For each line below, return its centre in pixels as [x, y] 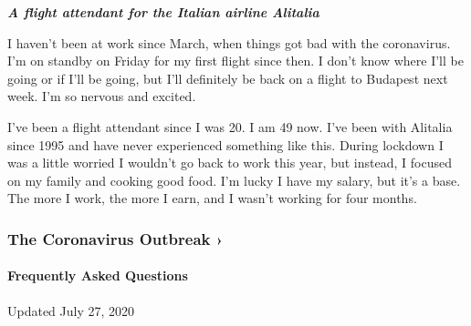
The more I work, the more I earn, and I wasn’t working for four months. [212, 198]
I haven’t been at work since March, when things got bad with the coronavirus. [229, 42]
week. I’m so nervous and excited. [102, 96]
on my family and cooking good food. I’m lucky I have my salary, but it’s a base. [234, 180]
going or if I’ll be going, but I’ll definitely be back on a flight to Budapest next [228, 78]
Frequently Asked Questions [98, 275]
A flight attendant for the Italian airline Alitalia [163, 12]
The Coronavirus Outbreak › [115, 238]
